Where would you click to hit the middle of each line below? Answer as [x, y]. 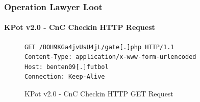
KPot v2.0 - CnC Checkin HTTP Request [80, 27]
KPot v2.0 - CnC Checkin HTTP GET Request [99, 94]
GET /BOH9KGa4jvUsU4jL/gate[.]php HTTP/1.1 [99, 47]
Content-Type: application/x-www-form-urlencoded [110, 57]
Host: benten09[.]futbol [67, 67]
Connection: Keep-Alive [65, 77]
